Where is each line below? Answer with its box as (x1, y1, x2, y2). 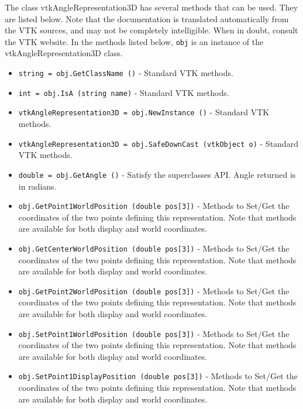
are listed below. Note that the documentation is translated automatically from (5, 12, 289, 25)
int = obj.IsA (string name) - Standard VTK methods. (18, 86, 229, 98)
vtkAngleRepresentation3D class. (5, 47, 123, 59)
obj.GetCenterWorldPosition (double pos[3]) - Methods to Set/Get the (18, 242, 290, 254)
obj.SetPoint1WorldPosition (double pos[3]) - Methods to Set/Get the (18, 327, 290, 339)
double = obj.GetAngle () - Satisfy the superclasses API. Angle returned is (18, 168, 296, 180)
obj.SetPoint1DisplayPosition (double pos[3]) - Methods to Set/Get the (18, 370, 298, 382)
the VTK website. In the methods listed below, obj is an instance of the (5, 35, 264, 47)
